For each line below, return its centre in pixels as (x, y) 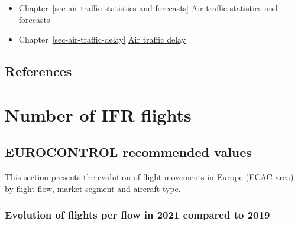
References (38, 71)
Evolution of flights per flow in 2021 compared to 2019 (137, 215)
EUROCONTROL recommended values (128, 152)
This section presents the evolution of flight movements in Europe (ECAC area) (149, 177)
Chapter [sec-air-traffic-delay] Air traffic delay (102, 39)
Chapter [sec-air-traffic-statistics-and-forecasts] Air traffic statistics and (148, 8)
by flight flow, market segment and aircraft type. (93, 188)
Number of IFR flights (98, 114)
